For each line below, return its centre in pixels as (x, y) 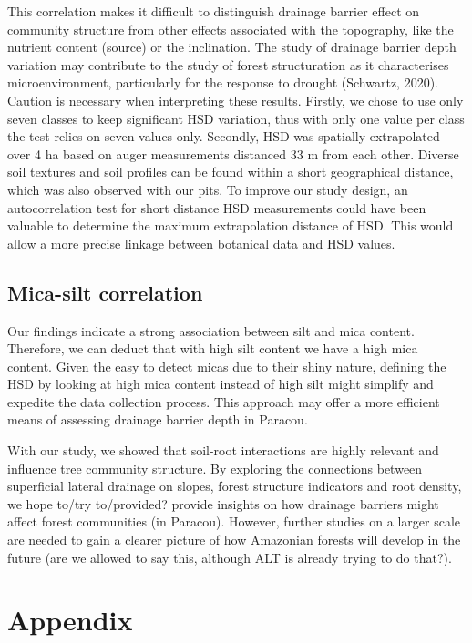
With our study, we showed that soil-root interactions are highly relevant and (223, 450)
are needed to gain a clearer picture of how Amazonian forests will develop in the (234, 540)
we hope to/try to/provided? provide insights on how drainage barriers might (223, 503)
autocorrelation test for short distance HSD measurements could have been (217, 207)
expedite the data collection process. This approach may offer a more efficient (224, 401)
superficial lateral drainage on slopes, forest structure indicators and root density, (235, 486)
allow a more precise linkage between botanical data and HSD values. (201, 243)
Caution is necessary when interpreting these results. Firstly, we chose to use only (236, 100)
